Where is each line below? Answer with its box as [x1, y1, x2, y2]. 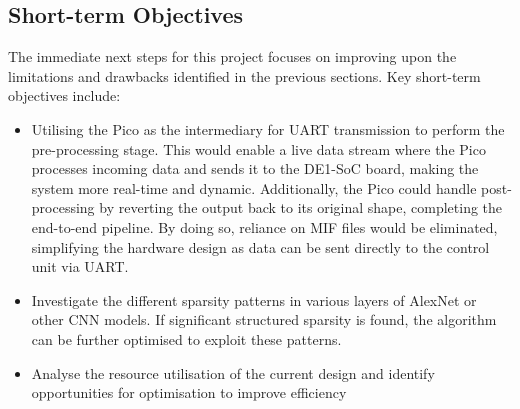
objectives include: [8, 85, 121, 106]
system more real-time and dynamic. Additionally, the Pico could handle [31, 177, 477, 198]
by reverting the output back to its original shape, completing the [99, 197, 503, 218]
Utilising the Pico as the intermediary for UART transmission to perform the [31, 118, 505, 139]
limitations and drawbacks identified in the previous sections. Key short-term [8, 65, 481, 86]
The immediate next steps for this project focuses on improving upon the [8, 46, 457, 67]
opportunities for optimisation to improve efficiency [31, 382, 347, 403]
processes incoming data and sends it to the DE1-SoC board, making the [31, 158, 479, 179]
